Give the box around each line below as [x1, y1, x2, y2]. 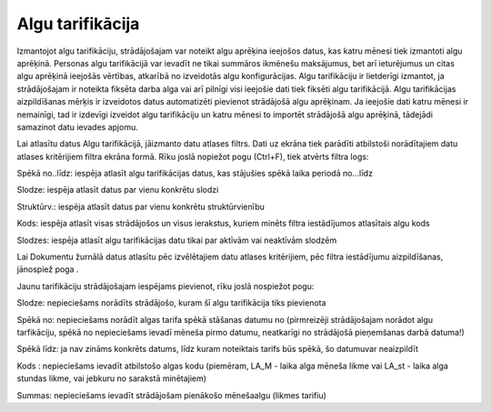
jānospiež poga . [16, 264, 79, 275]
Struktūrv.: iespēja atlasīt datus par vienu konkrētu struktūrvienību [16, 201, 266, 212]
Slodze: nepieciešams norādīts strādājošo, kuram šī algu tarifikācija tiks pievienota [16, 297, 326, 308]
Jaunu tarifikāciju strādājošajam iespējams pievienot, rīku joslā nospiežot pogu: [16, 280, 315, 291]
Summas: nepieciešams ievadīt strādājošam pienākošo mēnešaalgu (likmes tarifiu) [16, 389, 327, 400]
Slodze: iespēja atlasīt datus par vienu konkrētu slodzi [16, 185, 219, 196]
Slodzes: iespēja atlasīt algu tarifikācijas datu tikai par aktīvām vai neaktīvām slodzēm [16, 235, 337, 246]
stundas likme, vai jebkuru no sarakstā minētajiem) [16, 373, 207, 384]
